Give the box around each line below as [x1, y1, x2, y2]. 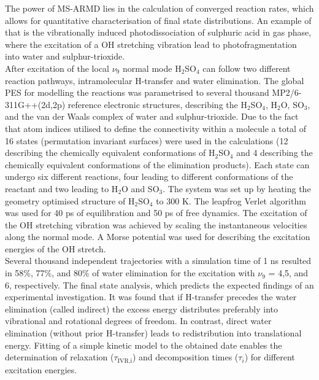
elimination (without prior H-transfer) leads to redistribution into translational [5, 327, 302, 339]
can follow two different [202, 61, 291, 74]
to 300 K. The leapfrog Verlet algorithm [156, 194, 306, 207]
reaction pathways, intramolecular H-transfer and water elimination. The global [5, 74, 304, 87]
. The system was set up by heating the [163, 182, 311, 195]
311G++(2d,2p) [5, 98, 66, 111]
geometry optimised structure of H [5, 194, 135, 207]
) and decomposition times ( [132, 351, 239, 363]
